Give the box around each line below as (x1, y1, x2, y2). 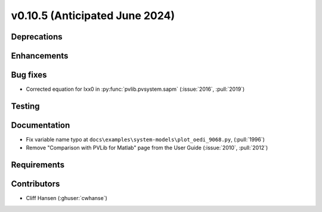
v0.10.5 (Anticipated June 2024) (11, 9, 175, 22)
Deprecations (11, 32, 63, 42)
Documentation (11, 120, 70, 130)
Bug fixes (11, 70, 47, 80)
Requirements (11, 160, 65, 170)
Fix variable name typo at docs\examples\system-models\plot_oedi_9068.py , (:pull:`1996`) (26, 136, 265, 143)
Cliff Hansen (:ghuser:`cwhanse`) (26, 195, 107, 202)
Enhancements (11, 51, 69, 61)
